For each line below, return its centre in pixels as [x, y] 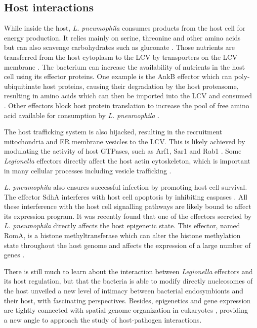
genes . [14, 255]
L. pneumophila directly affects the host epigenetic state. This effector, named [122, 225]
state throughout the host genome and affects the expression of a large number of [127, 245]
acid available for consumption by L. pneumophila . [82, 115]
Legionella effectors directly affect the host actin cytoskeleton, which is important [127, 160]
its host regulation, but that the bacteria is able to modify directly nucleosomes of [128, 281]
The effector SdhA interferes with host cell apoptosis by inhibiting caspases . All [126, 196]
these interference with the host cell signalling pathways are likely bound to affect [128, 206]
